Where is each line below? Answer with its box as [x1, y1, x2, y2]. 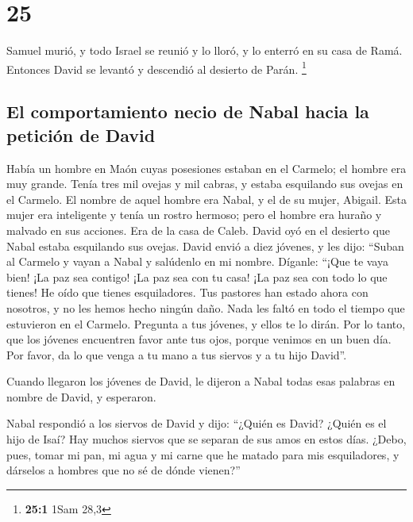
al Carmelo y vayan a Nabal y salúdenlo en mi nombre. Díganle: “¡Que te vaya [6, 253, 388, 270]
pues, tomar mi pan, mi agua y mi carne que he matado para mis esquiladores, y [6, 446, 399, 463]
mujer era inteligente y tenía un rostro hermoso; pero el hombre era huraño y [6, 206, 382, 223]
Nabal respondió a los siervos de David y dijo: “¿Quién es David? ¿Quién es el [6, 415, 387, 432]
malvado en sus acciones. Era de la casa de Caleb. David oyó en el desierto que [6, 221, 390, 238]
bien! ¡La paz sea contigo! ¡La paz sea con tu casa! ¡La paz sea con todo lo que [6, 268, 388, 285]
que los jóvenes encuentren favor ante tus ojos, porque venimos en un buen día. [6, 331, 392, 347]
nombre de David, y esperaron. [6, 388, 156, 405]
